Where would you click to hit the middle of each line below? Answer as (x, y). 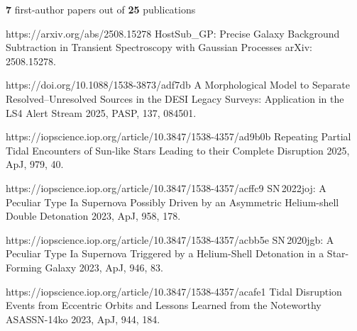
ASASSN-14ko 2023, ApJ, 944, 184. (83, 319)
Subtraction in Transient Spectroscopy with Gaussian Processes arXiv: (159, 47)
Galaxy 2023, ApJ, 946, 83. (104, 267)
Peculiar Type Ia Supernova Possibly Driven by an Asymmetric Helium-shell (172, 202)
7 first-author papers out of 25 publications (101, 9)
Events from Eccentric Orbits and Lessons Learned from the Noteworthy (164, 305)
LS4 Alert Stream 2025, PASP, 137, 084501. (101, 112)
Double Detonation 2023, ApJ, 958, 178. (93, 216)
